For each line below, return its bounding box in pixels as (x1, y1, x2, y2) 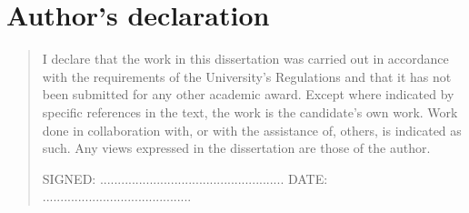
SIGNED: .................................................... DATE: (42, 168, 328, 188)
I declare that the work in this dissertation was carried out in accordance (42, 49, 449, 68)
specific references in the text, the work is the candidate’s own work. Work (42, 102, 458, 121)
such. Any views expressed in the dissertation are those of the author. (42, 138, 431, 157)
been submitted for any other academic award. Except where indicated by (42, 85, 454, 104)
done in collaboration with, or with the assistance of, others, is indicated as (42, 120, 462, 139)
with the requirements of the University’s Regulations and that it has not (42, 66, 452, 86)
